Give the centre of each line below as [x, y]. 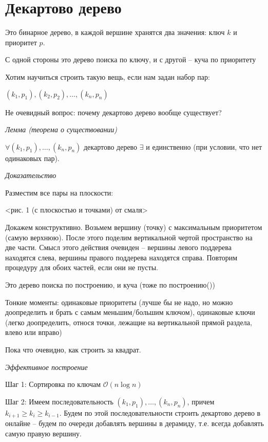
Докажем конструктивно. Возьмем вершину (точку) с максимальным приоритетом [134, 227]
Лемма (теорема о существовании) [61, 129]
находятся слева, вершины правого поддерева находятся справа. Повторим [121, 257]
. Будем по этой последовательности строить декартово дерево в [160, 412]
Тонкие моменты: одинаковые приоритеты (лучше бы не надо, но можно [119, 302]
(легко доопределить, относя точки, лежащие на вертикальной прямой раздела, [129, 322]
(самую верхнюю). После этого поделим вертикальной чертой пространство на [129, 237]
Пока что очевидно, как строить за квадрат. [73, 349]
